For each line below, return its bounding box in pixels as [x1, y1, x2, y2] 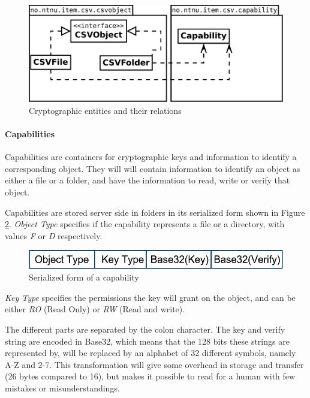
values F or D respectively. [5, 229, 103, 242]
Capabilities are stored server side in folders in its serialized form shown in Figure [5, 206, 305, 218]
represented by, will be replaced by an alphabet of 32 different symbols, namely [5, 346, 296, 359]
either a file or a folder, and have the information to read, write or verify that [5, 174, 290, 186]
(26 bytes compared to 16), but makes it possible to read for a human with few [5, 370, 296, 382]
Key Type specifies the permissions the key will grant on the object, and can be [5, 291, 296, 303]
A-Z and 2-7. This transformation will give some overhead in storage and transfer [5, 358, 304, 370]
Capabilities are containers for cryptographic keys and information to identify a [5, 150, 297, 163]
